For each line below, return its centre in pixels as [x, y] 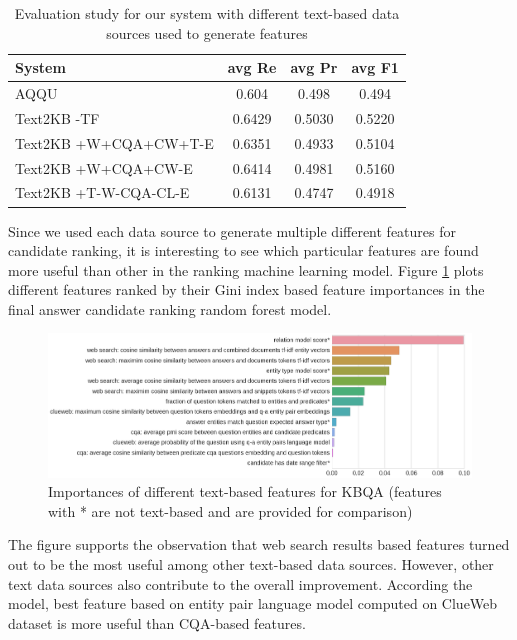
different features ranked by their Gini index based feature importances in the [246, 289]
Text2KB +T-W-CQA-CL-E [102, 192]
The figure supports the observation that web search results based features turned [259, 544]
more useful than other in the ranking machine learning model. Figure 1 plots [246, 269]
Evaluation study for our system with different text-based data [207, 13]
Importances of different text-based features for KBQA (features [245, 491]
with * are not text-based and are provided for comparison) [230, 510]
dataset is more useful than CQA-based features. [157, 622]
